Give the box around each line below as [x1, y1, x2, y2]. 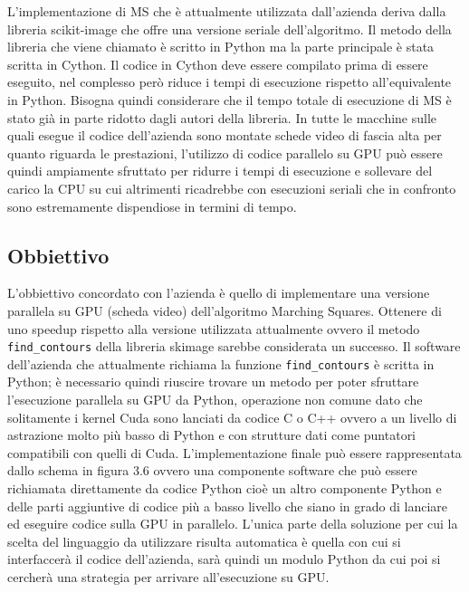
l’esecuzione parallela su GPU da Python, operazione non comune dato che [7, 390, 423, 409]
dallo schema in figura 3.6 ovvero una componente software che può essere [7, 461, 417, 480]
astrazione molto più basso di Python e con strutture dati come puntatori [7, 425, 416, 444]
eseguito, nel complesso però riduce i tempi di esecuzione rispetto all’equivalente [7, 72, 452, 91]
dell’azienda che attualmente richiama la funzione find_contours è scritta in [7, 354, 435, 373]
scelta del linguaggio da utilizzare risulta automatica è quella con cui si [7, 531, 401, 550]
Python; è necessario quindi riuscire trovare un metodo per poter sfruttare [7, 372, 419, 391]
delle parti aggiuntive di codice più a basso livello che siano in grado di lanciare [7, 496, 448, 515]
